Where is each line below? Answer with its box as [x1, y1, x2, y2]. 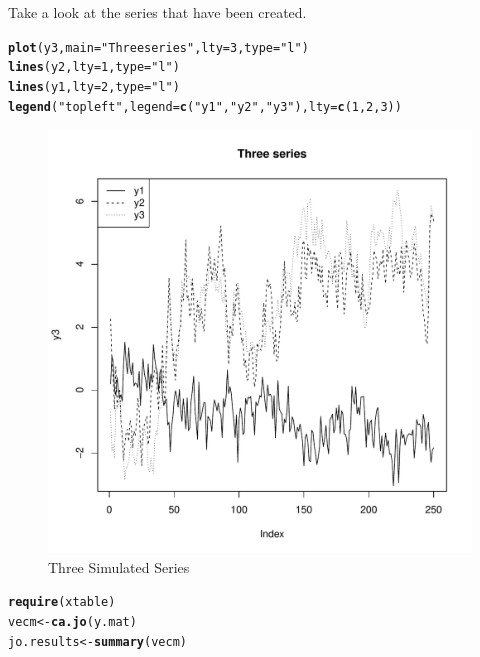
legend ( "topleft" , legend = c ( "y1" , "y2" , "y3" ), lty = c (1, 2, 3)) [8, 99, 402, 114]
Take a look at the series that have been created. [8, 2, 307, 22]
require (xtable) [8, 595, 116, 610]
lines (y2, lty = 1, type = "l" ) [8, 60, 180, 75]
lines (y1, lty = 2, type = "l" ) [8, 79, 180, 94]
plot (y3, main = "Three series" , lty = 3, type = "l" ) [8, 40, 309, 55]
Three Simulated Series [48, 556, 190, 577]
